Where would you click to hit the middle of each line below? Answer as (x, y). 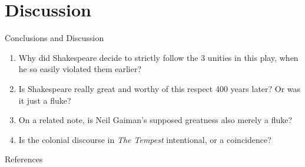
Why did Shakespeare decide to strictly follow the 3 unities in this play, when (158, 57)
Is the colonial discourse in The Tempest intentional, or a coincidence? (145, 139)
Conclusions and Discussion (54, 38)
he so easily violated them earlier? (80, 69)
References (24, 159)
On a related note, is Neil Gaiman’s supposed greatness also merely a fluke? (155, 120)
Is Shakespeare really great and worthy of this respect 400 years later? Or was (160, 88)
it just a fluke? (45, 100)
